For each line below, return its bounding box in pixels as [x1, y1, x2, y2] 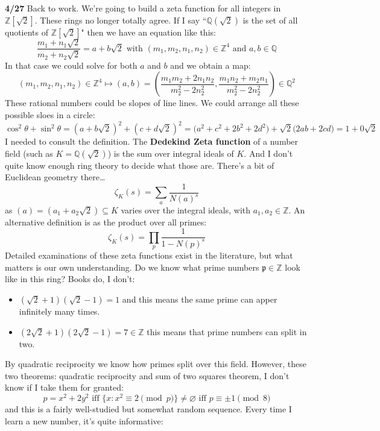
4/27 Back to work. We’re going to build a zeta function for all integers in [5, 2, 281, 14]
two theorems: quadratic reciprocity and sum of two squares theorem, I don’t [5, 369, 290, 382]
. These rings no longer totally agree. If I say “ [34, 13, 207, 26]
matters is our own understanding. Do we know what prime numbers [5, 260, 259, 273]
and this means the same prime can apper [122, 292, 277, 305]
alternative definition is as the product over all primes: [5, 215, 207, 228]
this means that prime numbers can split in [147, 325, 307, 338]
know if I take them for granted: [5, 381, 124, 394]
